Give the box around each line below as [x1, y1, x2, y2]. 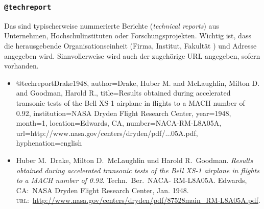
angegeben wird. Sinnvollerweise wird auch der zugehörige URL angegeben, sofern [4, 50, 260, 61]
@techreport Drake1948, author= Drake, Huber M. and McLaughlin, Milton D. [16, 77, 260, 88]
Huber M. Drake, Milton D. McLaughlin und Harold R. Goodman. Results [16, 154, 253, 165]
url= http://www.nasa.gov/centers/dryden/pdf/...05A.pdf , [16, 127, 198, 138]
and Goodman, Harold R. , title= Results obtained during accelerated [16, 87, 231, 98]
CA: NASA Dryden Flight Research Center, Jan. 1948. [16, 184, 189, 195]
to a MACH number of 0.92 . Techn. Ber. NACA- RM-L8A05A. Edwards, [16, 175, 247, 185]
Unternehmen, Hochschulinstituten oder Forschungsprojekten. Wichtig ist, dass [4, 30, 251, 41]
